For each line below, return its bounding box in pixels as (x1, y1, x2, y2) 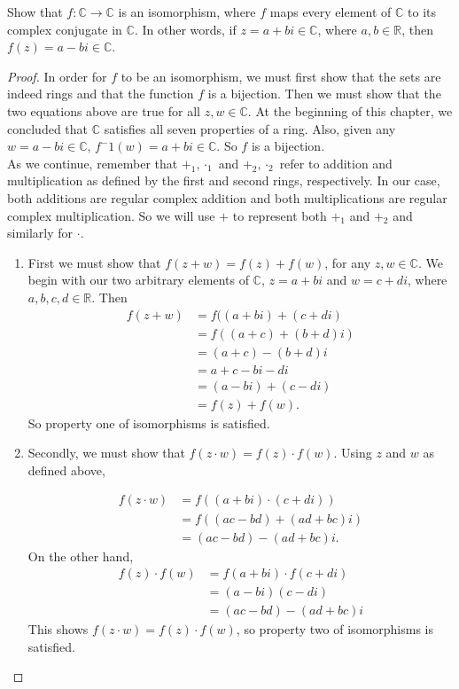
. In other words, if (134, 20, 237, 38)
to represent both (232, 206, 327, 224)
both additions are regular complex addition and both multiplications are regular (7, 188, 447, 207)
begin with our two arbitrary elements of (27, 270, 249, 289)
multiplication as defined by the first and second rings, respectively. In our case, (7, 171, 440, 190)
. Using (333, 443, 372, 462)
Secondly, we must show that (27, 443, 185, 462)
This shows (27, 620, 89, 638)
